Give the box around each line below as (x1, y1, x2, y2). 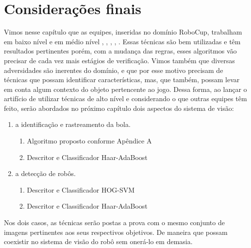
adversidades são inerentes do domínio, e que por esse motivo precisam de (4, 65, 223, 75)
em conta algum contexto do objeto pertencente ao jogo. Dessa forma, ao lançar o (4, 84, 247, 94)
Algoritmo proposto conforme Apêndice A (27, 136, 152, 146)
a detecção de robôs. (15, 168, 76, 178)
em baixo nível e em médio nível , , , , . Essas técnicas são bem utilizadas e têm (4, 36, 241, 46)
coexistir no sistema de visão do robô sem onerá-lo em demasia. (4, 236, 193, 247)
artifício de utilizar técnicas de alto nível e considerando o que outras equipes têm (4, 93, 247, 104)
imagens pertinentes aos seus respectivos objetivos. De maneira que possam (4, 227, 228, 237)
